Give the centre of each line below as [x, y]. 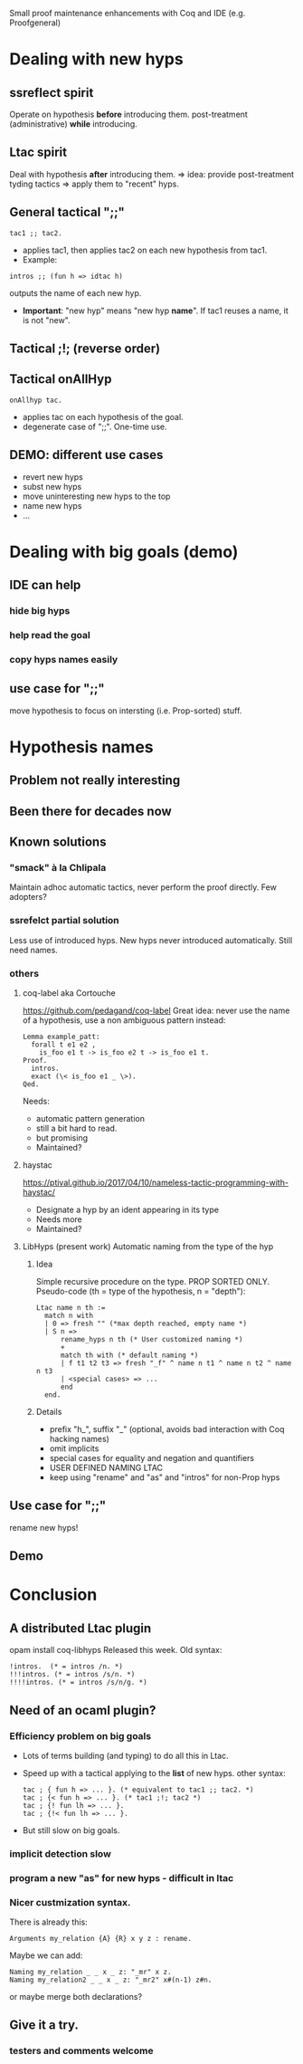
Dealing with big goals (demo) [124, 552]
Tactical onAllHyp [61, 379]
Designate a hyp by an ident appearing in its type [128, 1210]
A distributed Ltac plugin [80, 1628]
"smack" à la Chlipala [58, 868]
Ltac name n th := [71, 1308]
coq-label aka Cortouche [69, 993]
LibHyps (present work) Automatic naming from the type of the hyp [148, 1247]
